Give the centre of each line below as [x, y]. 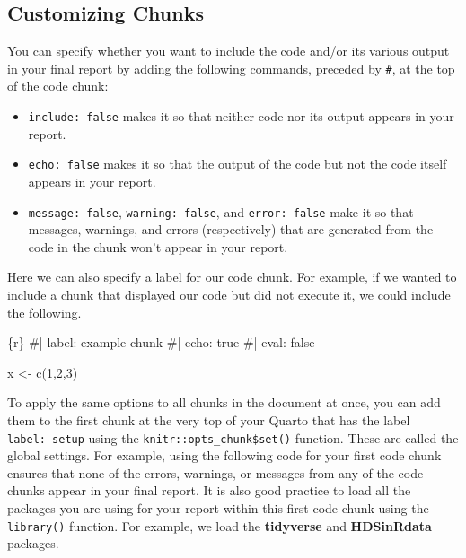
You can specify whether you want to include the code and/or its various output [229, 51]
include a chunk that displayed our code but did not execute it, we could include [229, 294]
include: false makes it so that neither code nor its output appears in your [241, 116]
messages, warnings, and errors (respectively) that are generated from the [231, 229]
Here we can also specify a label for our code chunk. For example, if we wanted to [232, 277]
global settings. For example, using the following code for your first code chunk [224, 455]
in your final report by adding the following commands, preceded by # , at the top [231, 68]
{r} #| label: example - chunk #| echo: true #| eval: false [161, 342]
